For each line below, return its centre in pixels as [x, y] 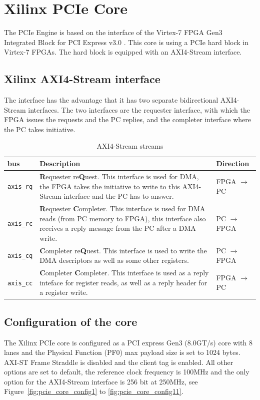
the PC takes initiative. [40, 129]
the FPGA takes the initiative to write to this [110, 186]
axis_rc [20, 224]
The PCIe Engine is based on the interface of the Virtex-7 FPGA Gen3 [113, 32]
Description [60, 163]
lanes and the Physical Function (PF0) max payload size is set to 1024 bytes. [122, 352]
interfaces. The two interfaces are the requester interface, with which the [139, 109]
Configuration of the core [71, 321]
